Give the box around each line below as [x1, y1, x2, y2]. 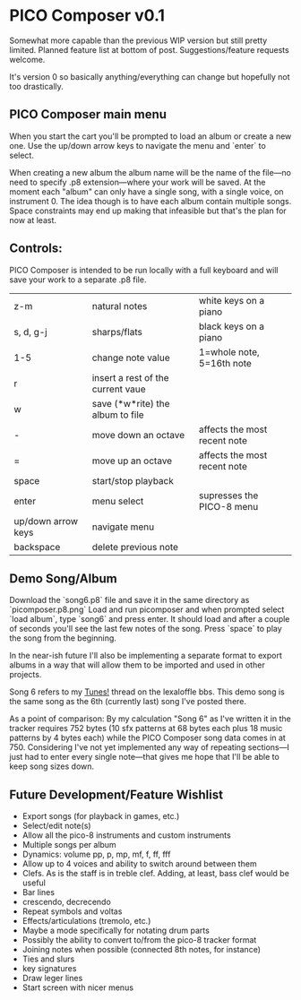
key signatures [21, 963, 77, 974]
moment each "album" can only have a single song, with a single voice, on [9, 185, 284, 197]
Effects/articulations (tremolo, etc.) [21, 916, 151, 927]
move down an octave [91, 428, 185, 441]
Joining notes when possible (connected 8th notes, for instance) [21, 944, 262, 955]
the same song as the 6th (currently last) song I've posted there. [9, 696, 247, 707]
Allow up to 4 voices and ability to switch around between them [21, 858, 257, 869]
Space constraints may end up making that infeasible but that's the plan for [9, 205, 287, 216]
